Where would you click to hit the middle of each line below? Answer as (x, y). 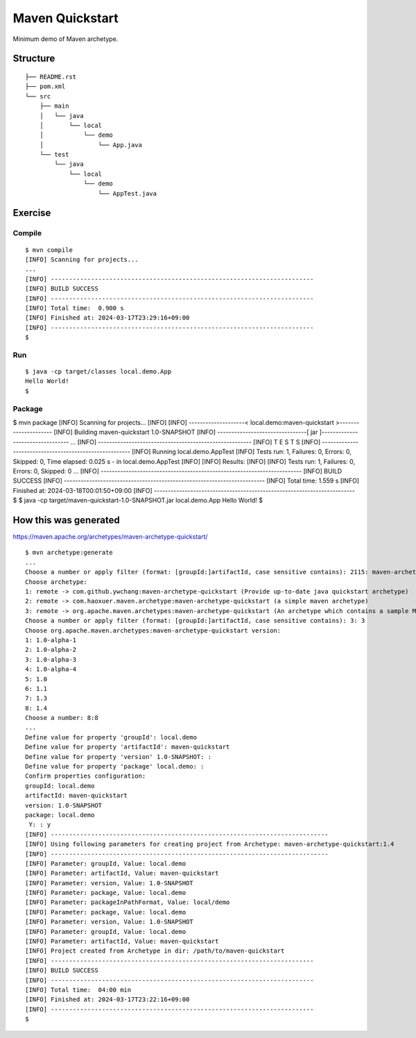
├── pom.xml (45, 86)
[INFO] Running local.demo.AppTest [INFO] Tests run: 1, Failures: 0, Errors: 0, (242, 452)
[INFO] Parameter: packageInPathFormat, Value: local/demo (128, 902)
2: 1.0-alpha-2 (51, 650)
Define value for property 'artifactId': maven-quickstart (128, 747)
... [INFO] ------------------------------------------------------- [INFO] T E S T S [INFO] (196, 442)
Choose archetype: (57, 582)
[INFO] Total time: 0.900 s (75, 308)
